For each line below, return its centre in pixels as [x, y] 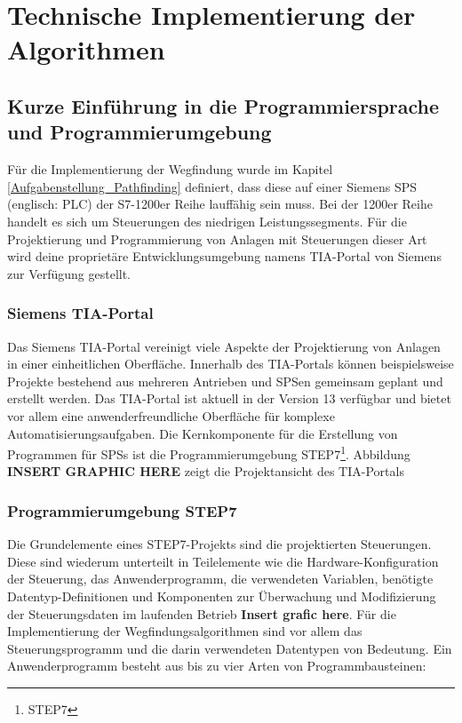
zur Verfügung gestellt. [69, 273]
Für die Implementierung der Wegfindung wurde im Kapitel [170, 169]
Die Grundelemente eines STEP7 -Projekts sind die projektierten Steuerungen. [219, 544]
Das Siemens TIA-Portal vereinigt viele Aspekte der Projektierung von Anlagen [224, 346]
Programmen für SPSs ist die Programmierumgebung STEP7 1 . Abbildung [209, 453]
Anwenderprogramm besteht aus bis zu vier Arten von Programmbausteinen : [217, 666]
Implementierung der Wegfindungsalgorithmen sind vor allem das [185, 631]
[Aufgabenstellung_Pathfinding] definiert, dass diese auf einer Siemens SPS [212, 186]
